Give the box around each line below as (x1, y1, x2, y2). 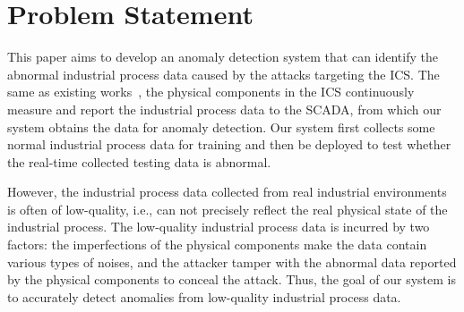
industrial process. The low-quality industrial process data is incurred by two (7, 217, 430, 236)
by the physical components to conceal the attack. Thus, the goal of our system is (7, 270, 456, 289)
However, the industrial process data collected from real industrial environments (7, 182, 447, 201)
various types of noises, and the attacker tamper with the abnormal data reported (7, 252, 457, 271)
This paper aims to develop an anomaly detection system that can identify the (7, 47, 438, 66)
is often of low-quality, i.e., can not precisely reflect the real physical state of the (7, 199, 448, 218)
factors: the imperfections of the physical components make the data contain (7, 235, 427, 254)
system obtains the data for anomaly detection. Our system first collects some (7, 117, 435, 136)
